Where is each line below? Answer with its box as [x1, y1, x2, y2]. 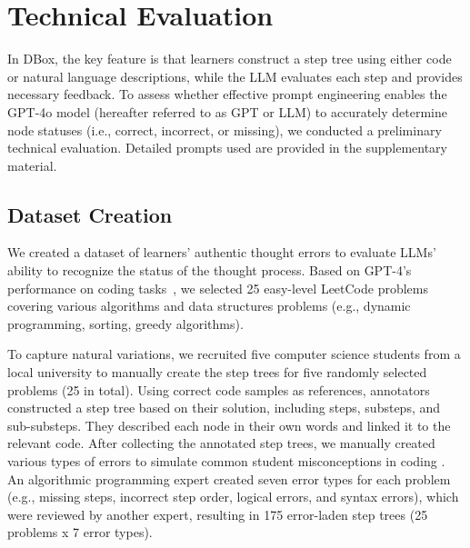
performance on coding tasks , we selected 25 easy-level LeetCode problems [7, 278, 429, 297]
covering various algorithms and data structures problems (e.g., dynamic [7, 296, 411, 315]
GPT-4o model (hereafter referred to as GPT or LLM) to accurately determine [7, 102, 447, 121]
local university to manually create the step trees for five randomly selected [7, 363, 427, 382]
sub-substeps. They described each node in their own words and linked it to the [7, 415, 451, 434]
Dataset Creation [7, 200, 173, 228]
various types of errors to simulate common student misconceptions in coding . [7, 452, 445, 471]
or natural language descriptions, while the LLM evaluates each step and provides [7, 66, 463, 85]
